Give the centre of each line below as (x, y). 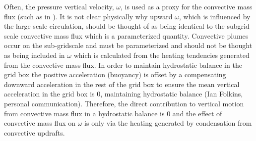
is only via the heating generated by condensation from (168, 123)
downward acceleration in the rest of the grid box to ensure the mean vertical (122, 84)
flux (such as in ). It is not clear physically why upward (88, 16)
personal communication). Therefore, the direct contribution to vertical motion (124, 103)
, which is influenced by (215, 16)
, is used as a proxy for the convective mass (186, 6)
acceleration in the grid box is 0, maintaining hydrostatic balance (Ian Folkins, (124, 94)
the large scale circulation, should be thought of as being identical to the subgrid (127, 26)
